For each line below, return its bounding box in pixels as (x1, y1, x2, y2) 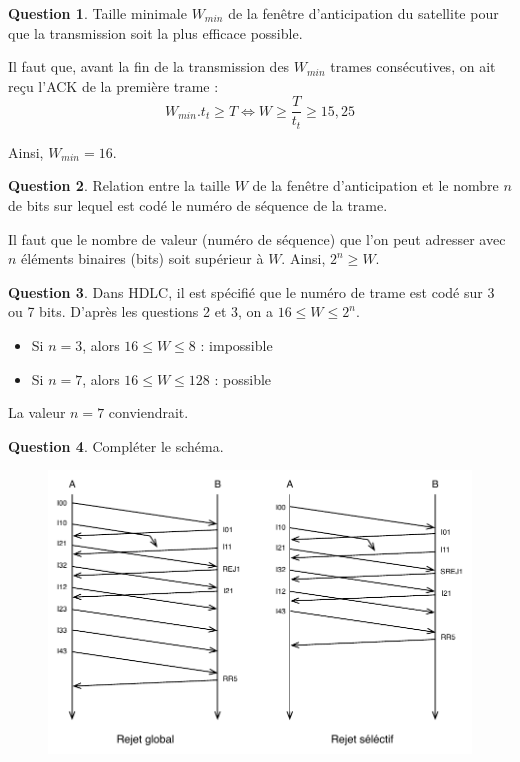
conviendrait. (108, 402, 189, 423)
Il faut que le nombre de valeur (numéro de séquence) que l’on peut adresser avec (8, 228, 506, 249)
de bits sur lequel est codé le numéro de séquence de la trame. (8, 195, 388, 216)
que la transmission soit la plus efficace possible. (8, 22, 303, 43)
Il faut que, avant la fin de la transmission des (8, 56, 290, 77)
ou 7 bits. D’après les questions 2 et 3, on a (8, 301, 274, 322)
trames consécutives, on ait (330, 56, 496, 77)
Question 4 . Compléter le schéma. (8, 435, 224, 456)
